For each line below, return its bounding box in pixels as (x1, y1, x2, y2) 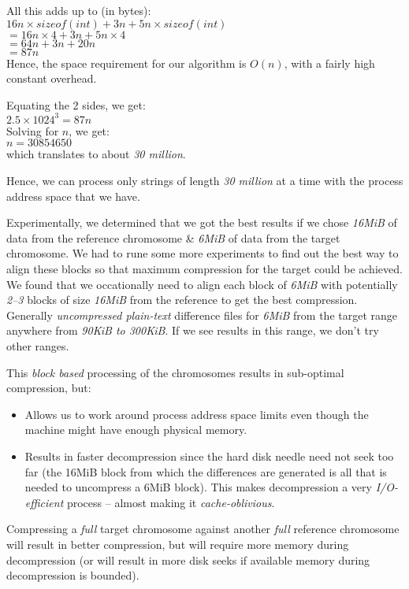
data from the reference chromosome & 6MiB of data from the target (6, 229, 340, 246)
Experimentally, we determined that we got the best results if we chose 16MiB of (6, 214, 397, 231)
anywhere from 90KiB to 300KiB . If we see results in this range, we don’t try (6, 322, 379, 339)
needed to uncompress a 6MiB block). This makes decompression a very (24, 479, 372, 495)
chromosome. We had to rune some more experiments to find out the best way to (6, 245, 399, 261)
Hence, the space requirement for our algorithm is (6, 54, 247, 71)
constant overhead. (6, 70, 97, 87)
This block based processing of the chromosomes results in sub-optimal (6, 364, 344, 380)
